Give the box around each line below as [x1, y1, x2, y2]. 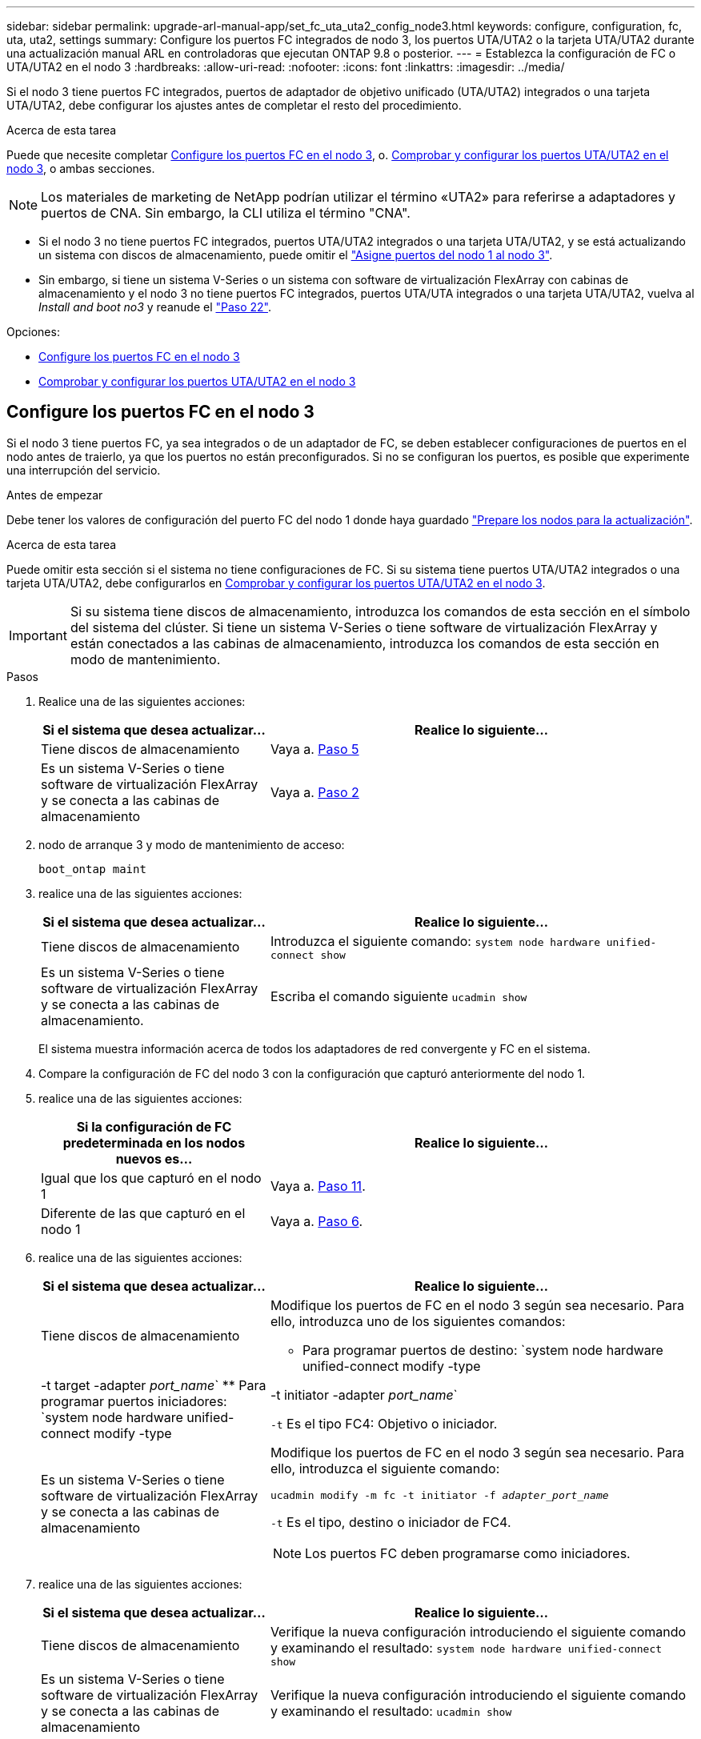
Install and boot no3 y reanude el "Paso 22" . [38, 300, 272, 314]
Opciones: [6, 325, 60, 339]
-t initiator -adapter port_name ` [270, 1386, 458, 1403]
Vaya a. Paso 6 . [270, 1212, 363, 1229]
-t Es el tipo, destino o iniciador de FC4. [270, 1513, 511, 1530]
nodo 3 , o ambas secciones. [6, 162, 155, 175]
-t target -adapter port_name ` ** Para [41, 1376, 266, 1393]
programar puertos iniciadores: [41, 1392, 227, 1409]
